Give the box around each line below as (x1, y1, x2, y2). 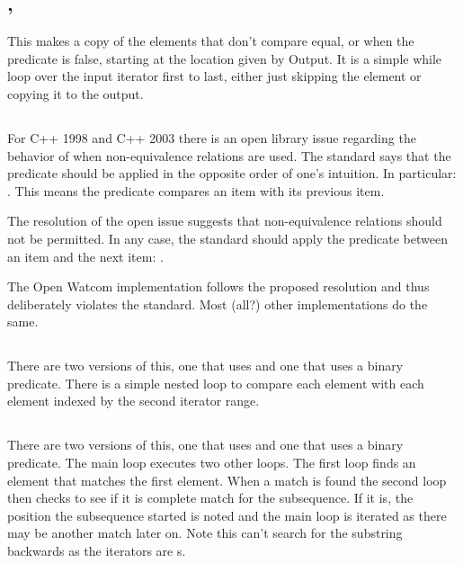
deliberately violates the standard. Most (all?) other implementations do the (7, 294, 428, 313)
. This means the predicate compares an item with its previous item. (7, 181, 385, 200)
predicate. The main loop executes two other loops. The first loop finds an (7, 453, 416, 472)
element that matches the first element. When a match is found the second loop (7, 470, 447, 489)
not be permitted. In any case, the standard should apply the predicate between (7, 228, 448, 247)
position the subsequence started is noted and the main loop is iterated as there (7, 505, 447, 524)
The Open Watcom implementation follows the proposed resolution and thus (7, 277, 430, 296)
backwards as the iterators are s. (7, 541, 186, 560)
